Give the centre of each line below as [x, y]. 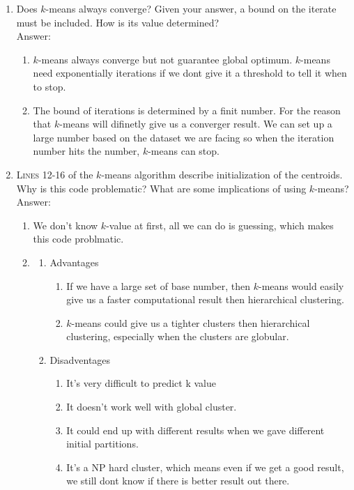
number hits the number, [86, 151]
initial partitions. [102, 444]
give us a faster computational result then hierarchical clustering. [205, 299]
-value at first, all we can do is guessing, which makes [220, 225]
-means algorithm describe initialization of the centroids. [222, 174]
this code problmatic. [78, 239]
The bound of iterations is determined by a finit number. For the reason [187, 110]
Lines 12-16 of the [55, 174]
